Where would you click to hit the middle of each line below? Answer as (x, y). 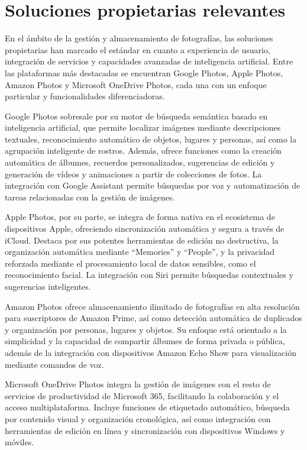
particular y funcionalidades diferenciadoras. (85, 96)
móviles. (20, 442)
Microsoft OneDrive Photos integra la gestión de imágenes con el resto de (138, 384)
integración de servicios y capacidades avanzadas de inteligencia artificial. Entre (149, 61)
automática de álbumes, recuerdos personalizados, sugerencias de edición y (140, 162)
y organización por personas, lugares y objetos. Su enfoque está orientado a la (146, 329)
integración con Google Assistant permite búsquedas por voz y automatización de (153, 185)
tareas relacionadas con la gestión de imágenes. (90, 197)
